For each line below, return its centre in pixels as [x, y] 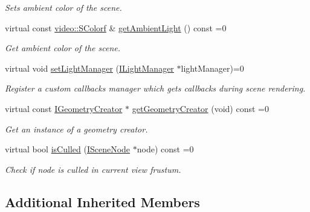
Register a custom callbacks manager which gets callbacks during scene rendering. [155, 88]
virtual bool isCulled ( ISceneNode [68, 149]
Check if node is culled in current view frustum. [93, 169]
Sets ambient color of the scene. [63, 7]
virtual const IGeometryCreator [64, 108]
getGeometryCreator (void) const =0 [200, 108]
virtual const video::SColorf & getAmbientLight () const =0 [116, 27]
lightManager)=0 [212, 68]
